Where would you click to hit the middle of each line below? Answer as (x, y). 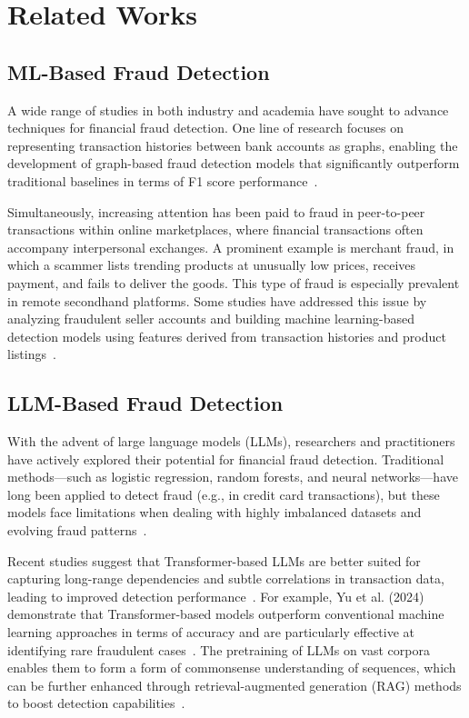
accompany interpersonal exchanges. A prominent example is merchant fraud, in (231, 247)
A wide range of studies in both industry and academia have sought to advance (228, 110)
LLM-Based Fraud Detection (145, 403)
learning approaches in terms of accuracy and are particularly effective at (211, 632)
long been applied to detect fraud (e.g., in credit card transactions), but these (224, 494)
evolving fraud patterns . (77, 530)
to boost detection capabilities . (96, 703)
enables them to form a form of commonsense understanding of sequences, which (232, 668)
